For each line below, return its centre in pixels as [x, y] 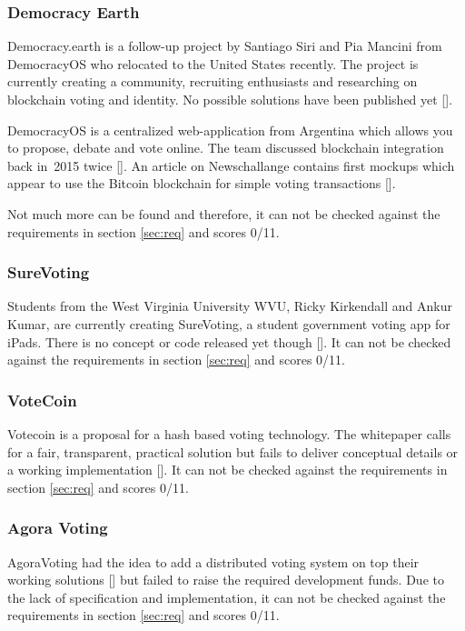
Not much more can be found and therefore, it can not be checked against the [224, 213]
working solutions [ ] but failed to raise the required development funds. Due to [226, 580]
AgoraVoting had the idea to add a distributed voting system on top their [213, 561]
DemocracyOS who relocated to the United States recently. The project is [213, 63]
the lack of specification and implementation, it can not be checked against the [227, 597]
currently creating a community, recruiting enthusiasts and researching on [213, 81]
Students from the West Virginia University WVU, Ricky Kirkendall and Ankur [230, 306]
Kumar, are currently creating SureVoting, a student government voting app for [229, 323]
